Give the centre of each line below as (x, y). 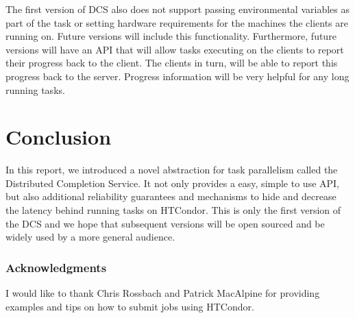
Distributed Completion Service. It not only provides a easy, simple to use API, (173, 183)
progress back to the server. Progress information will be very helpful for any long (177, 76)
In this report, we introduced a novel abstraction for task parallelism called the (172, 170)
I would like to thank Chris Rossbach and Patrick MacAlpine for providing (163, 293)
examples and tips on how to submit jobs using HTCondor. (130, 306)
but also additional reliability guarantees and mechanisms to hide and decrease (171, 196)
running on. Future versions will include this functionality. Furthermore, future (171, 36)
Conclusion (59, 137)
